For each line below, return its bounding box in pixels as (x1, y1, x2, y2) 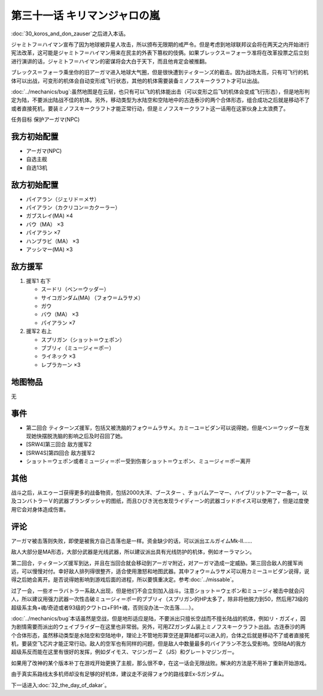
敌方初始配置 (11, 180, 59, 190)
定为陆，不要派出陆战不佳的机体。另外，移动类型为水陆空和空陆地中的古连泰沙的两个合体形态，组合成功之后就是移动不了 (11, 97, 310, 104)
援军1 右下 (26, 277, 51, 284)
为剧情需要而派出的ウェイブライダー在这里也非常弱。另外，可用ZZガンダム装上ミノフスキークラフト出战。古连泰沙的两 (11, 623, 306, 631)
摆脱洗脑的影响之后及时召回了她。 (41, 432, 126, 440)
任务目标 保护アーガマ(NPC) (11, 116, 80, 123)
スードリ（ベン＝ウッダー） (41, 285, 109, 293)
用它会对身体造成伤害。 (11, 505, 69, 513)
